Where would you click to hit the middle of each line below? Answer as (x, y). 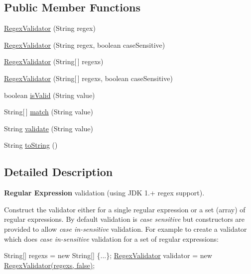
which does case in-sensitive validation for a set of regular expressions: (111, 238)
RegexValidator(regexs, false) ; (50, 265)
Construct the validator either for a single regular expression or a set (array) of (125, 209)
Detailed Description (59, 172)
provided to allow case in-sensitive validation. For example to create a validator (125, 228)
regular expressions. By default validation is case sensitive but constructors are (125, 219)
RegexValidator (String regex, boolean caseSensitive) (85, 45)
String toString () (31, 145)
